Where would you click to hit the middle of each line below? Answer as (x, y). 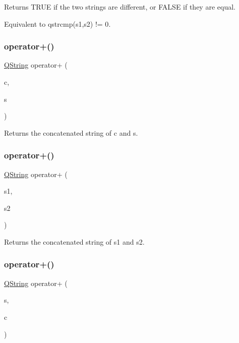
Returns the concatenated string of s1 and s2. (74, 241)
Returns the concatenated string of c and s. (71, 132)
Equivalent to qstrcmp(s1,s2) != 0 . (57, 23)
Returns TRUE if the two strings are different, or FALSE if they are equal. (120, 7)
